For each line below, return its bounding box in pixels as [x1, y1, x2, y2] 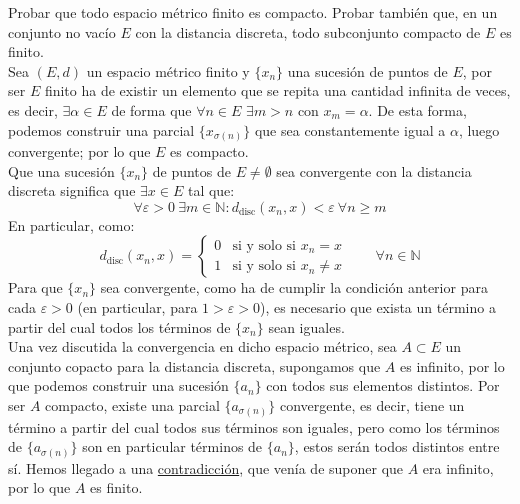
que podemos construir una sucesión [8, 375, 229, 396]
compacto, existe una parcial [45, 395, 220, 416]
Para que [8, 277, 63, 298]
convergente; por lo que [8, 141, 151, 162]
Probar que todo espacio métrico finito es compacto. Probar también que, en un [8, 2, 498, 22]
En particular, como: [8, 214, 135, 235]
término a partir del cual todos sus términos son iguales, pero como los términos [8, 416, 500, 437]
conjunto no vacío [8, 21, 116, 42]
